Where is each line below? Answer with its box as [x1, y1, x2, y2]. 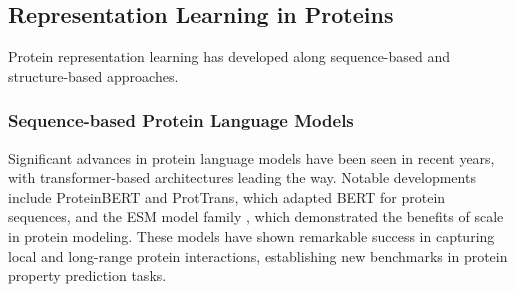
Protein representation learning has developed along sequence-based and [8, 46, 451, 67]
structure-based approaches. [8, 65, 179, 86]
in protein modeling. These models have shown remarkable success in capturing [8, 225, 495, 246]
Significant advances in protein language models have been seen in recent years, [8, 147, 495, 168]
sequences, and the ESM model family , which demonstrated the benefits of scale [8, 206, 504, 227]
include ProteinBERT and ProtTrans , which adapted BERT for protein [8, 186, 446, 207]
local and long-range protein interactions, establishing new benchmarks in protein [8, 245, 508, 266]
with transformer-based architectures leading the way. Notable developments [8, 167, 476, 188]
